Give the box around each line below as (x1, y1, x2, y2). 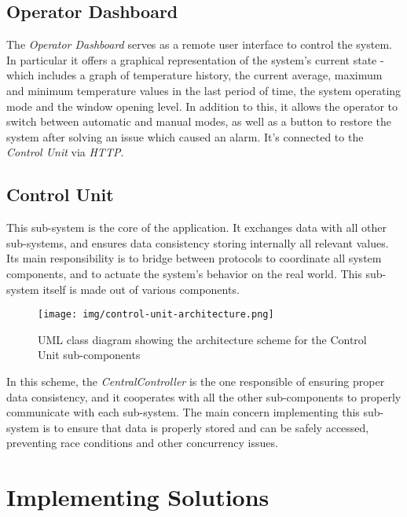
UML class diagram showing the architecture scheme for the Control (38, 331, 367, 347)
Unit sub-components (38, 346, 141, 363)
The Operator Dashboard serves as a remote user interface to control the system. (6, 36, 392, 53)
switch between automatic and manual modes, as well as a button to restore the (6, 113, 392, 130)
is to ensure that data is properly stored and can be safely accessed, (42, 419, 369, 435)
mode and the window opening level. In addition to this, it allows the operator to (6, 97, 398, 114)
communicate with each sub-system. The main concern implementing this (6, 404, 360, 420)
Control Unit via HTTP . (6, 144, 124, 160)
